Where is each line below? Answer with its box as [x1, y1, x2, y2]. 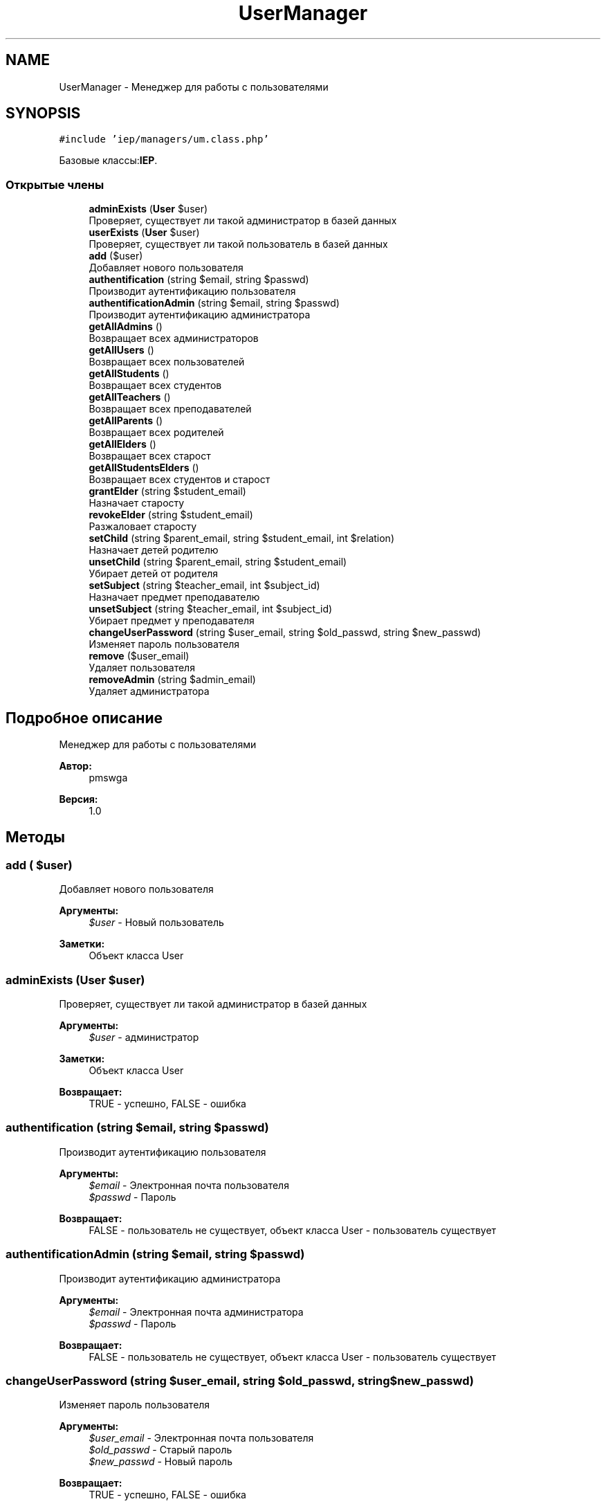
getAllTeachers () [89, 391, 171, 403]
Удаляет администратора [89, 685, 210, 698]
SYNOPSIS [6, 105, 81, 123]
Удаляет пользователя [89, 662, 195, 674]
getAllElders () [89, 438, 156, 451]
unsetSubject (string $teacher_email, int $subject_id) [89, 603, 333, 615]
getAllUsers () [89, 344, 154, 356]
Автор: [59, 760, 92, 772]
